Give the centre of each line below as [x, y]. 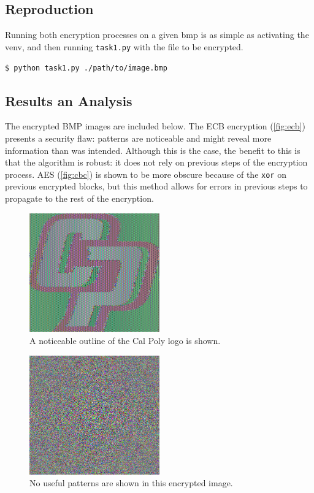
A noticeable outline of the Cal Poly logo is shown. [125, 341]
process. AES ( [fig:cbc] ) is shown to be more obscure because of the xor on [146, 174]
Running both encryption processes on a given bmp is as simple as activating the [157, 35]
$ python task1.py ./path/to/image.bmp [86, 68]
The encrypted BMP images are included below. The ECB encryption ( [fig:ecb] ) [155, 126]
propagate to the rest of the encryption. [79, 198]
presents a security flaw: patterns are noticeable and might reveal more [138, 138]
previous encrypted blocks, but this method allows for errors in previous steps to [156, 186]
